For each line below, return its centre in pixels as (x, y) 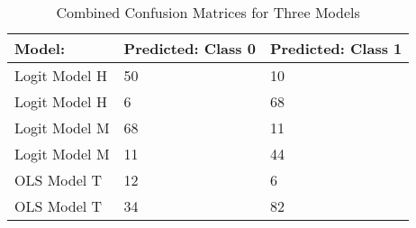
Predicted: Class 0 (190, 48)
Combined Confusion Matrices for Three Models (208, 12)
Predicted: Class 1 (336, 48)
